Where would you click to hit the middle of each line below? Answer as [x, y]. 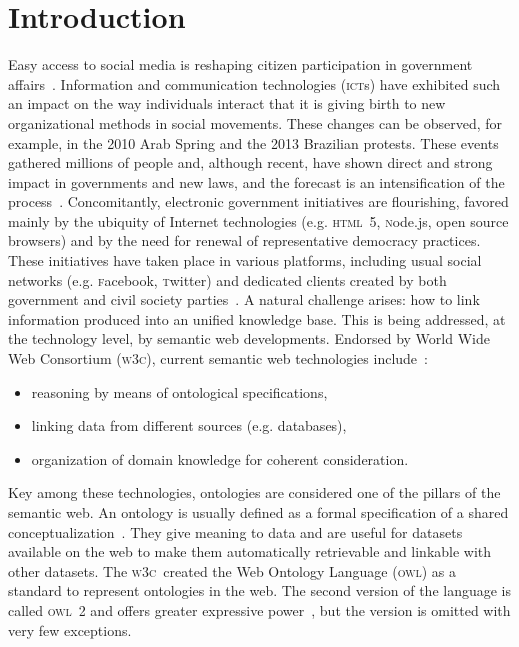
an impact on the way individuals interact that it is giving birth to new [227, 103]
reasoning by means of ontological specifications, [179, 391]
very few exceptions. [70, 629]
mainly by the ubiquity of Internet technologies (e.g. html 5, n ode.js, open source [258, 220]
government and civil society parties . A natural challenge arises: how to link [244, 299]
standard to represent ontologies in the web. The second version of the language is [260, 590]
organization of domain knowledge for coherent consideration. [220, 458]
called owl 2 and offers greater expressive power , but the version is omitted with [259, 609]
